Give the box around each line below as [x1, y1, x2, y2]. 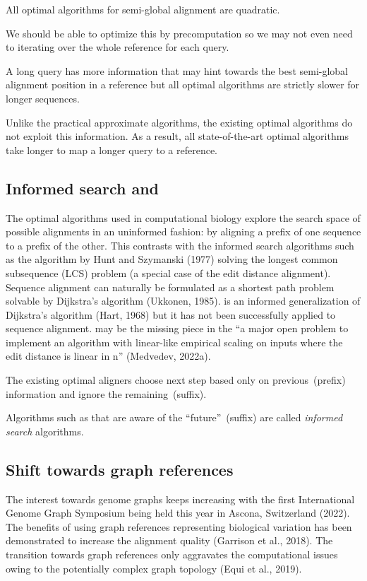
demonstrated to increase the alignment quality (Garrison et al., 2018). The [6, 533, 333, 548]
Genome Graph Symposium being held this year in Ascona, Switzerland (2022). [6, 505, 350, 520]
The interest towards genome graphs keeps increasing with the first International [6, 491, 355, 506]
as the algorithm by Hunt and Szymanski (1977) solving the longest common [6, 252, 338, 266]
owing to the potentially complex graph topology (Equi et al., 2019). [6, 561, 302, 575]
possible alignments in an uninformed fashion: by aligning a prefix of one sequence [6, 224, 361, 239]
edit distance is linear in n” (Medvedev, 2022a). [6, 348, 211, 363]
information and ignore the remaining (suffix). [6, 386, 207, 401]
